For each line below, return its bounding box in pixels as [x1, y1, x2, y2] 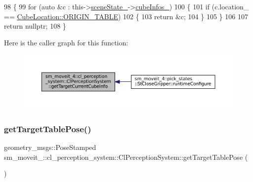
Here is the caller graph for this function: [4, 37, 128, 47]
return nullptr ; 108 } [4, 21, 66, 31]
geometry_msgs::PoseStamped [4, 142, 96, 152]
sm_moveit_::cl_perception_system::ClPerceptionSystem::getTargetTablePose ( [4, 151, 248, 162]
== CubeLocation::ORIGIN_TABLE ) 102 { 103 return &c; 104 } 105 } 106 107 [4, 11, 248, 21]
